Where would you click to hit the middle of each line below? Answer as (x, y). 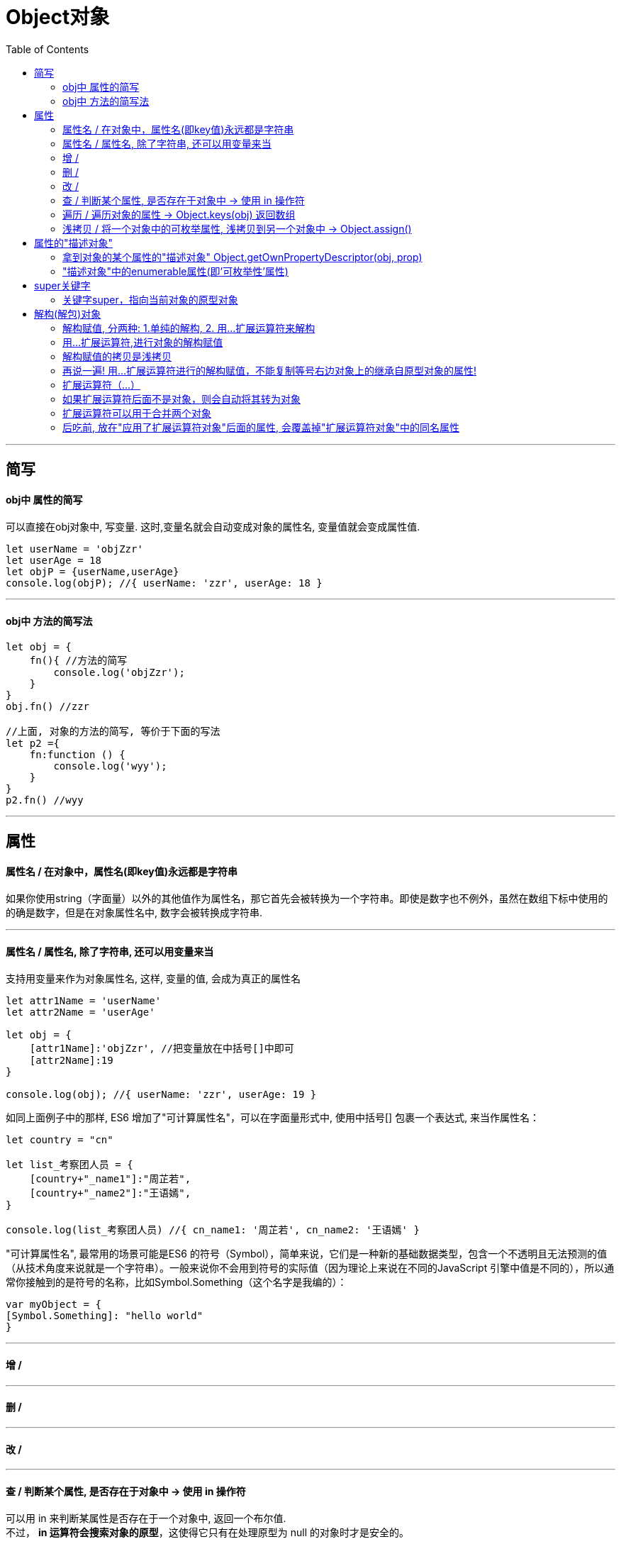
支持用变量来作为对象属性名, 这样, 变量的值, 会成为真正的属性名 (153, 979)
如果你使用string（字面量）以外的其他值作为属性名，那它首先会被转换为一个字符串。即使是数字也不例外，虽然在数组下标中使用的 (307, 899)
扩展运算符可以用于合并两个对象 (137, 413)
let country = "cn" (60, 1140)
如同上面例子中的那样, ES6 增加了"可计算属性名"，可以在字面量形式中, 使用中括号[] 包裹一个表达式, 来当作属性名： (273, 1118)
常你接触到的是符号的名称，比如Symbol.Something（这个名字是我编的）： (177, 1282)
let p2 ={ (33, 743)
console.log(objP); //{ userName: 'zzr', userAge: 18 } (164, 583)
